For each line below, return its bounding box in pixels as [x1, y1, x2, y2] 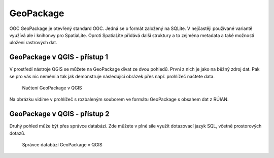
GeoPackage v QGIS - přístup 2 [9, 110, 110, 118]
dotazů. [9, 130, 25, 136]
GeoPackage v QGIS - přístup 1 [9, 53, 109, 61]
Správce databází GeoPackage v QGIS [22, 142, 102, 148]
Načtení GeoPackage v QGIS [22, 85, 82, 91]
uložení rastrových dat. [9, 40, 58, 46]
